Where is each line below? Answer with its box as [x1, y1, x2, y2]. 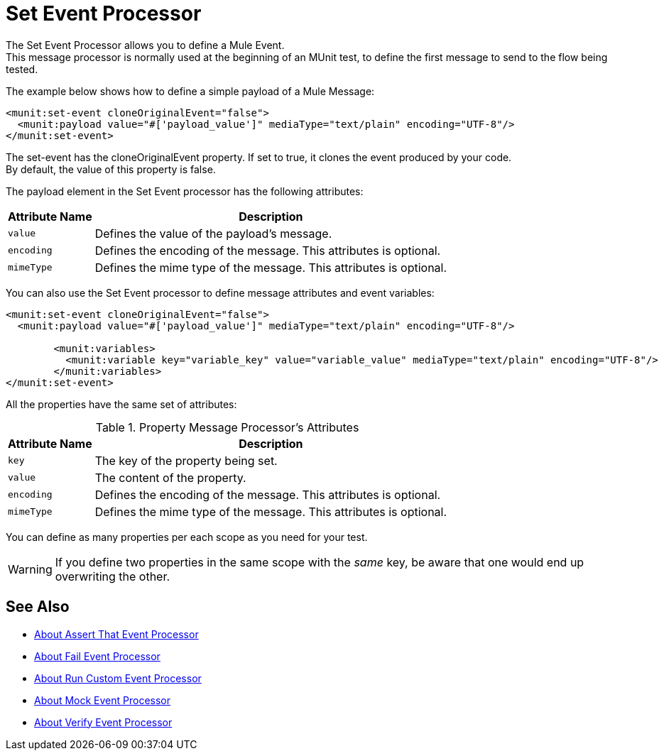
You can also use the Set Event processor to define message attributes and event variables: [6, 286, 435, 299]
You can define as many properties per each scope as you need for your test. [6, 530, 368, 543]
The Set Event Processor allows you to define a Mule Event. [6, 38, 285, 51]
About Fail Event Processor [34, 650, 160, 662]
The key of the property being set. [94, 453, 278, 468]
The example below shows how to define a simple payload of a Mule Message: [6, 84, 375, 97]
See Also [6, 598, 70, 616]
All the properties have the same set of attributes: [6, 398, 237, 410]
